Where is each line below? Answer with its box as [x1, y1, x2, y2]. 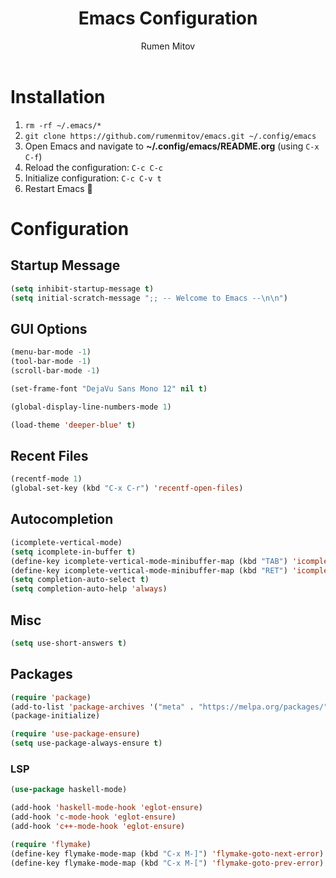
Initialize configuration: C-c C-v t [24, 172, 162, 184]
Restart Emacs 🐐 [24, 182, 93, 194]
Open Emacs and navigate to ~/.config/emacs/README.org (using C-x [24, 140, 320, 152]
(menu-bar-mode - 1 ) [10, 347, 92, 357]
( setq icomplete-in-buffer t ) [10, 547, 137, 557]
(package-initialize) [10, 711, 101, 721]
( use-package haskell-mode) [10, 785, 128, 795]
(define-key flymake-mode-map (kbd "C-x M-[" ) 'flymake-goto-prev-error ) [10, 858, 325, 868]
